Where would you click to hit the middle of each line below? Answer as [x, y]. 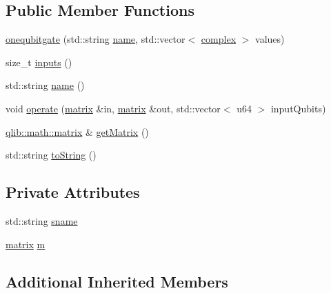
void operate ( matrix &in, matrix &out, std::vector [113, 108]
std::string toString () [51, 155]
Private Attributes [73, 192]
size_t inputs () [39, 62]
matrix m [26, 244]
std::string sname [42, 220]
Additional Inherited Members [117, 281]
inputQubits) [298, 108]
